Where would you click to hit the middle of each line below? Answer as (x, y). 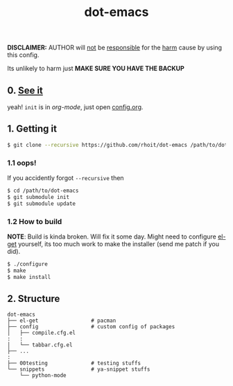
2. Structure (34, 299)
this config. (23, 55)
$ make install (29, 277)
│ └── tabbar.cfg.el (40, 345)
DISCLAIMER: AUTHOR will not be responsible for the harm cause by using (115, 48)
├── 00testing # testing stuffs (74, 363)
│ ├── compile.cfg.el (42, 333)
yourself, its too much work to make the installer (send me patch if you (119, 243)
